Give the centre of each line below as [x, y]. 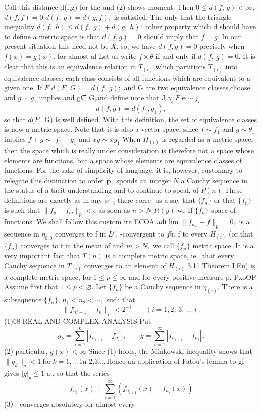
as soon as [114, 210]
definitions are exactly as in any [53, 200]
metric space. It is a [223, 245]
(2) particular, [26, 351]
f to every [193, 234]
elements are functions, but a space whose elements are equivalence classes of [123, 160]
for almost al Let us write [97, 56]
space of [223, 210]
